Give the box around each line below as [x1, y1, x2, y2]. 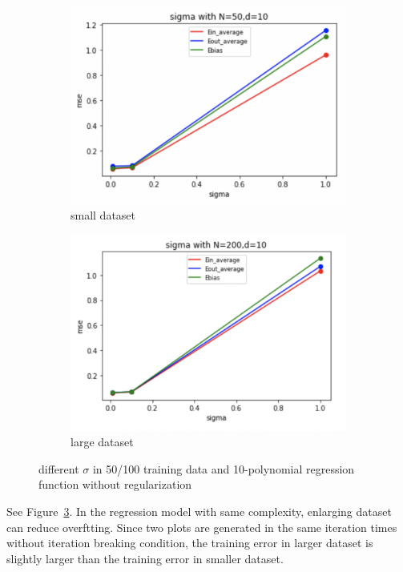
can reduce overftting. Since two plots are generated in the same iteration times [6, 518, 397, 535]
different [38, 460, 79, 477]
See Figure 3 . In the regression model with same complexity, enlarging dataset [6, 503, 392, 520]
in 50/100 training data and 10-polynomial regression [92, 460, 355, 477]
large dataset [71, 433, 134, 450]
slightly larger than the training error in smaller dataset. [6, 550, 284, 566]
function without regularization [38, 476, 192, 493]
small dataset [71, 207, 136, 224]
